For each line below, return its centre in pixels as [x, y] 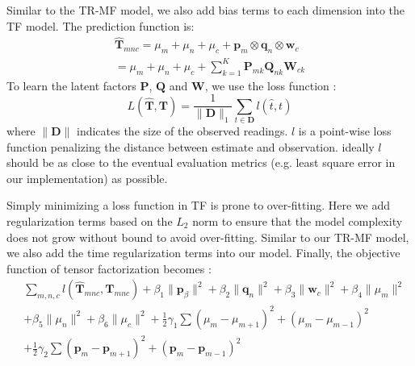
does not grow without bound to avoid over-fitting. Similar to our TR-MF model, [208, 237]
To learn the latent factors [71, 85]
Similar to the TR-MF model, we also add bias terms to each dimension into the [206, 10]
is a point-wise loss [345, 130]
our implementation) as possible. [87, 178]
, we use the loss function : [270, 85]
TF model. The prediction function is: [101, 25]
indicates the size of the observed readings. [182, 130]
